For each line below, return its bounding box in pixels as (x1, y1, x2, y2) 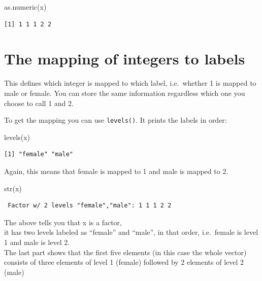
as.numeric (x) (4, 2, 47, 12)
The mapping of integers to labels (4, 48, 245, 69)
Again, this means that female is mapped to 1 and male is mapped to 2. (4, 165, 228, 176)
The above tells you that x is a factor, (4, 217, 122, 227)
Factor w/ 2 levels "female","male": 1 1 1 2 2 (8, 202, 172, 209)
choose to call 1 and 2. (4, 97, 74, 108)
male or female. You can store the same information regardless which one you (4, 87, 245, 98)
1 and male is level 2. (4, 236, 70, 247)
